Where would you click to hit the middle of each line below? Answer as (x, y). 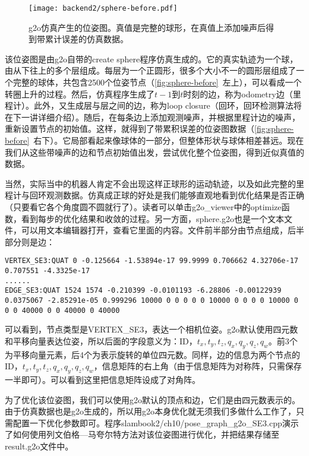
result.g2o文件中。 (39, 446)
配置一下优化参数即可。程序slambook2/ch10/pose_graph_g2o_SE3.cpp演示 (156, 422)
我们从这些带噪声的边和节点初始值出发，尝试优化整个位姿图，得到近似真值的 (154, 152)
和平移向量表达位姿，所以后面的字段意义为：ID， (101, 341)
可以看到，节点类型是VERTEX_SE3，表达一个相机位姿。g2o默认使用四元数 (152, 329)
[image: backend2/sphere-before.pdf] (103, 8)
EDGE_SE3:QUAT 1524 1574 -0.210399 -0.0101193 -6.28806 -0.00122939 (143, 291)
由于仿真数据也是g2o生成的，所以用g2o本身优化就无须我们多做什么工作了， (150, 411)
